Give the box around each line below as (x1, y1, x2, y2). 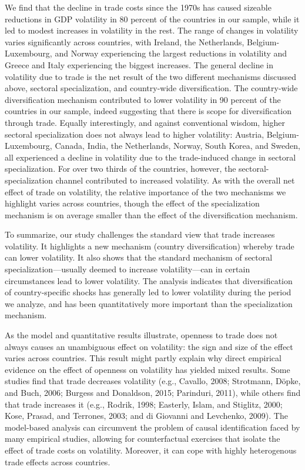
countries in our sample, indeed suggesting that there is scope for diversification (5, 105, 292, 117)
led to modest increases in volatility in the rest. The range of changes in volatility (5, 24, 299, 36)
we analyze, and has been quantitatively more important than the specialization (5, 297, 293, 309)
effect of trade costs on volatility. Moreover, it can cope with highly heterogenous (5, 444, 297, 456)
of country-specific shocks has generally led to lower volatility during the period (5, 286, 291, 298)
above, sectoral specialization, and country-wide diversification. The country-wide (5, 82, 298, 94)
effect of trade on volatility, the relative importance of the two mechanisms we (5, 185, 286, 198)
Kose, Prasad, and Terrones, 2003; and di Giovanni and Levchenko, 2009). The (5, 409, 288, 422)
